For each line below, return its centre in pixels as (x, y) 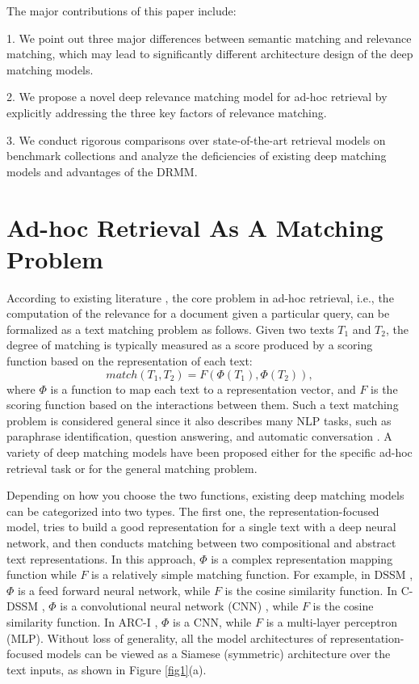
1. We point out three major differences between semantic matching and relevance (209, 38)
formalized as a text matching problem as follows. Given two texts (170, 329)
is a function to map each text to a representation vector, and (203, 388)
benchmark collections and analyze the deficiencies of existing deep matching (197, 156)
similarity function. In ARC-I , (82, 621)
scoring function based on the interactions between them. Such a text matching (203, 405)
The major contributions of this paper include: (122, 11)
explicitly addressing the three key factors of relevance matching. (167, 112)
